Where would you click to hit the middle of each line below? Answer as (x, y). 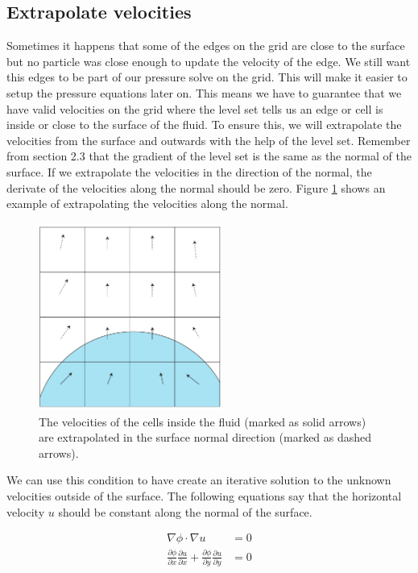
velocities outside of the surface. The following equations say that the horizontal (204, 496)
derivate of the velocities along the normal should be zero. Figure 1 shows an (196, 187)
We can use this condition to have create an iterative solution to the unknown (199, 480)
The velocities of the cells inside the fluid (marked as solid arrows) (203, 421)
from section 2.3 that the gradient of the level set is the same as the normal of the (209, 156)
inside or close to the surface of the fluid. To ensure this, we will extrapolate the (204, 125)
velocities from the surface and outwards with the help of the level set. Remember (209, 140)
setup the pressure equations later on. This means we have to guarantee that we (204, 92)
